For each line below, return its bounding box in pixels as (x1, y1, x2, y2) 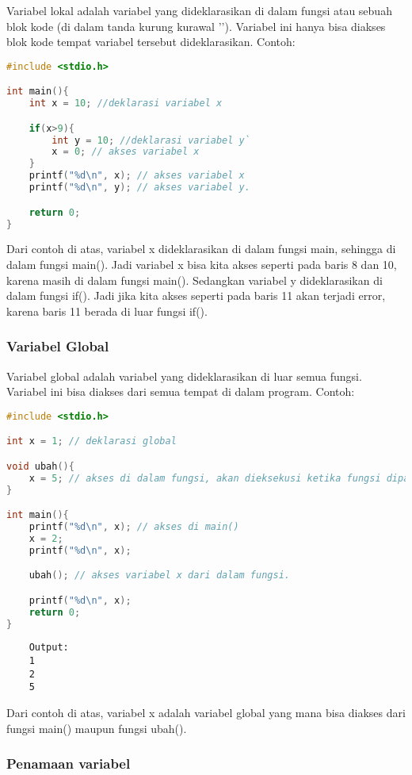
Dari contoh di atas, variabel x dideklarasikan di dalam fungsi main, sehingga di (6, 240, 396, 257)
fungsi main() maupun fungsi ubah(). (6, 719, 187, 736)
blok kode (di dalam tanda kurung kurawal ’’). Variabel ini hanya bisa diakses (6, 17, 386, 34)
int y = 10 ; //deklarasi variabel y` (51, 134, 250, 146)
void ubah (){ (6, 460, 74, 472)
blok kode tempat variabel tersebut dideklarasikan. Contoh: (6, 33, 296, 50)
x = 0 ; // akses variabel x (51, 146, 200, 158)
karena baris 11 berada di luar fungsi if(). (6, 302, 208, 319)
